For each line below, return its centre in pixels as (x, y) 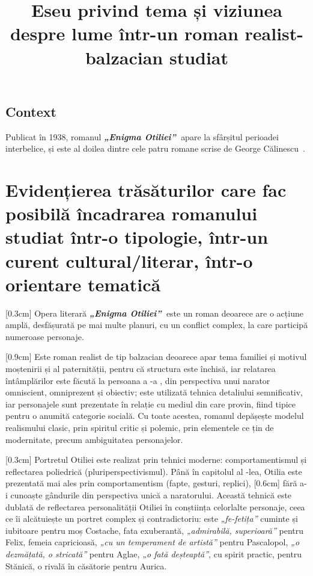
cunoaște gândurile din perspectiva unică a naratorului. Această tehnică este (151, 494)
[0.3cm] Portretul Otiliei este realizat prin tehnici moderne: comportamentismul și (156, 460)
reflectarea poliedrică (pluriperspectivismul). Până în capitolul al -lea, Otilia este (154, 471)
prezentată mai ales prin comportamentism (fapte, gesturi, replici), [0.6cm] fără (151, 483)
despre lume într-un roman (124, 33)
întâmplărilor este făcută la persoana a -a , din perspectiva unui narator (138, 380)
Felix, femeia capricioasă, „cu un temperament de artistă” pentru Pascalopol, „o (153, 542)
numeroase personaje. (45, 336)
